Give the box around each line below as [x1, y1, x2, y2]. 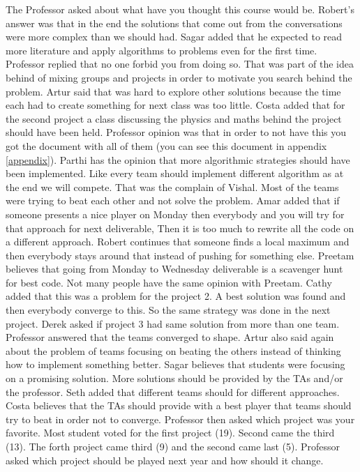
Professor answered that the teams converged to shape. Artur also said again [6, 330, 334, 344]
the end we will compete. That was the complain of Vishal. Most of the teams [6, 179, 339, 194]
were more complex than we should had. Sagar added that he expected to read [6, 29, 343, 44]
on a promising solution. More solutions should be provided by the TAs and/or [6, 371, 343, 386]
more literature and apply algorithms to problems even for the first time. [6, 43, 317, 57]
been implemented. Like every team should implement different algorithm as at [6, 166, 344, 181]
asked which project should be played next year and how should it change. [6, 452, 324, 467]
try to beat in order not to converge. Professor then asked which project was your [6, 411, 355, 426]
